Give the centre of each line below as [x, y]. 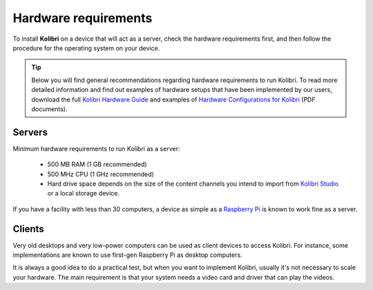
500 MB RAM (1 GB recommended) [97, 164]
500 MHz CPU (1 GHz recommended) [101, 174]
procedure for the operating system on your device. [86, 48]
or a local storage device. [84, 193]
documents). [49, 109]
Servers [30, 132]
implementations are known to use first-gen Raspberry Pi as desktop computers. [127, 255]
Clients [28, 229]
